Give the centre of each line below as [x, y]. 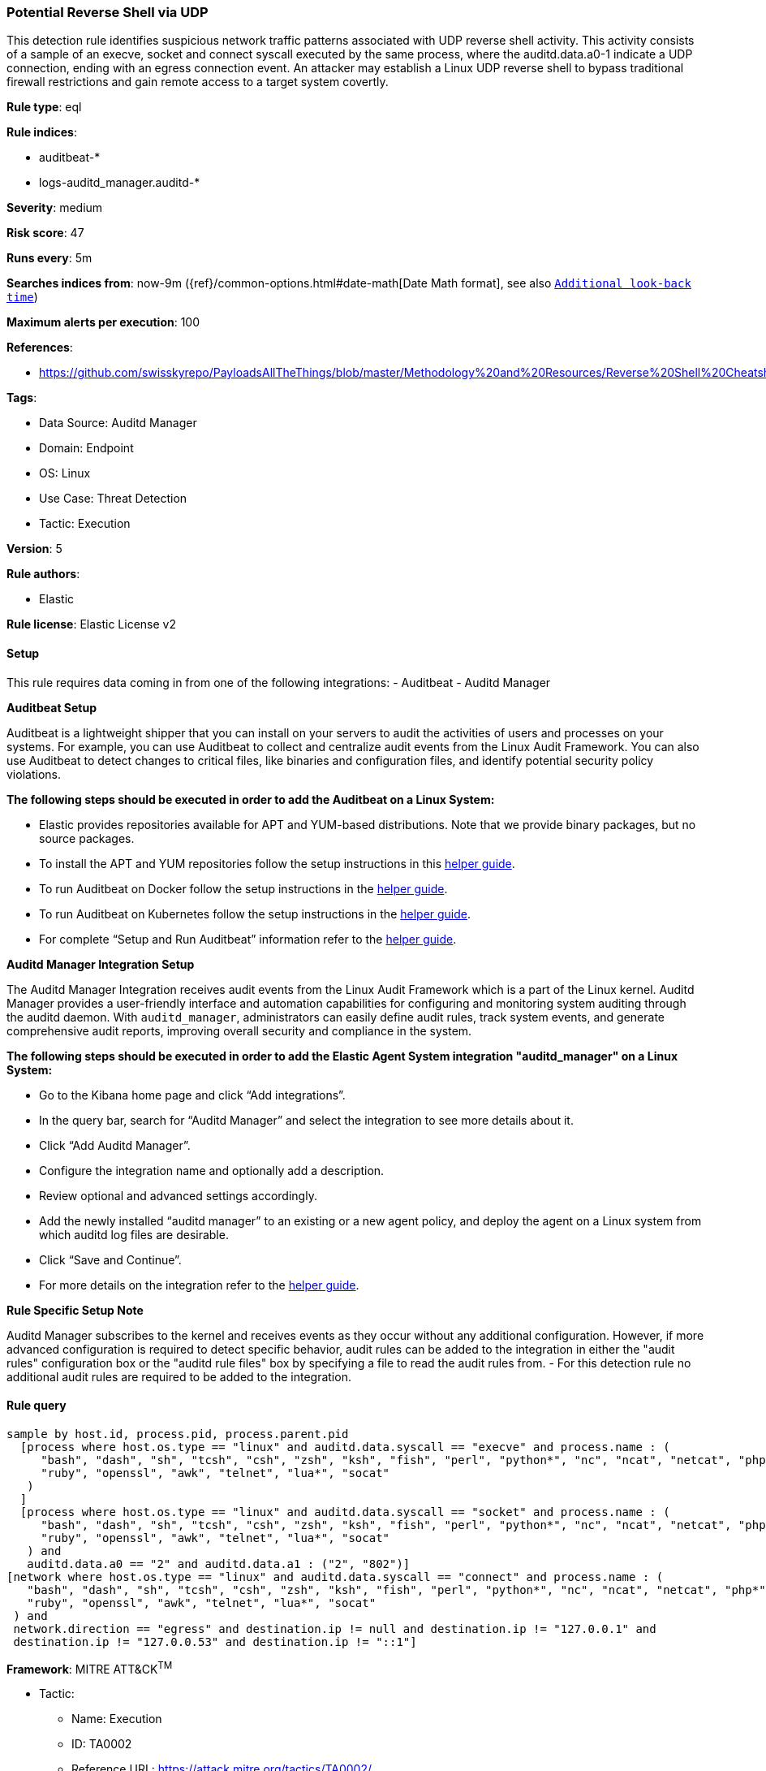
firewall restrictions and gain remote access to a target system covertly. [198, 82]
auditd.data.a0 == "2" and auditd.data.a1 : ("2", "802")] [219, 1564]
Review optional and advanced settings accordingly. [178, 1195]
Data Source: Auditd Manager [118, 423]
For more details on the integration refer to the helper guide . [199, 1285]
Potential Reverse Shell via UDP [108, 12]
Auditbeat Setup [52, 707]
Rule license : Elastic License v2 [91, 624]
